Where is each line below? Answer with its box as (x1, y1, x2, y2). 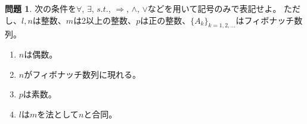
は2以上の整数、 (73, 14, 137, 26)
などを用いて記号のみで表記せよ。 (147, 2, 281, 14)
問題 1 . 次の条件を (5, 2, 76, 14)
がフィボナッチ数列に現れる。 (24, 68, 141, 80)
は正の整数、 (140, 14, 191, 26)
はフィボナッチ (235, 14, 294, 26)
